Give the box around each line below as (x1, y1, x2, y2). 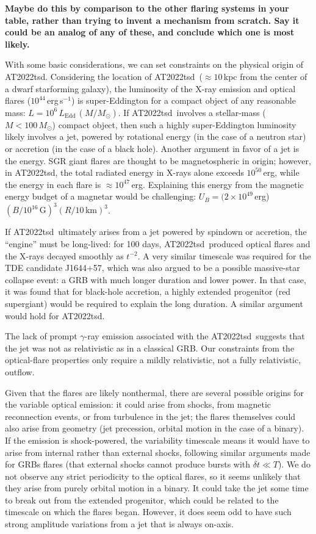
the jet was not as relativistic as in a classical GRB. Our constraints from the (5, 341, 295, 354)
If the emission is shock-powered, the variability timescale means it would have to (5, 433, 310, 446)
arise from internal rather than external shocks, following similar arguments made (5, 446, 311, 458)
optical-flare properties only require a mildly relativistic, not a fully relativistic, (5, 353, 301, 366)
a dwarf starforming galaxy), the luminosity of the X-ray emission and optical (5, 82, 296, 95)
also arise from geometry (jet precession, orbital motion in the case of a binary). (5, 422, 304, 435)
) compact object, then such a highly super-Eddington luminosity (52, 118, 296, 131)
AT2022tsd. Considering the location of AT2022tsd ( (5, 70, 203, 82)
